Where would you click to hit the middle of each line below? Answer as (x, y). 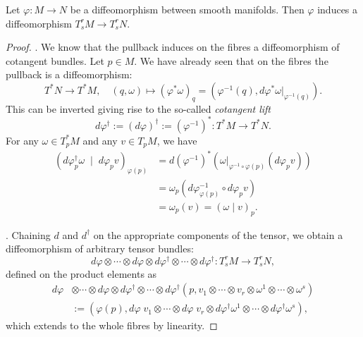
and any (100, 140)
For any (22, 140)
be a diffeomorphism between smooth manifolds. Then (187, 9)
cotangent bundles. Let (55, 60)
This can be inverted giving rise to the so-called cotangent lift (139, 108)
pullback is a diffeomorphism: (69, 74)
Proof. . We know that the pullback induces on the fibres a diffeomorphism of (173, 47)
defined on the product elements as (81, 273)
